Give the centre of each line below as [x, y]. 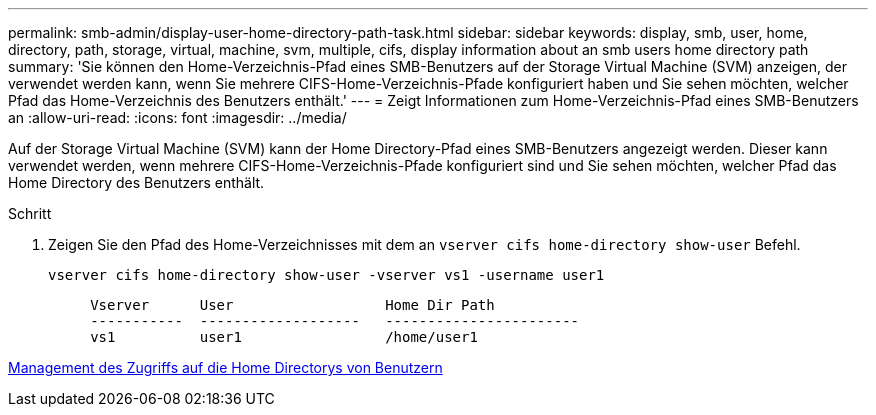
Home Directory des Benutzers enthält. [136, 182]
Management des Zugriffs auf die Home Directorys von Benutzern [225, 367]
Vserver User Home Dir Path [292, 305]
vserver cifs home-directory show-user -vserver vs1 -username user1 [326, 275]
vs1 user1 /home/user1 [284, 337]
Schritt [30, 213]
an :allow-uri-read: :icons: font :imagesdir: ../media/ [177, 117]
